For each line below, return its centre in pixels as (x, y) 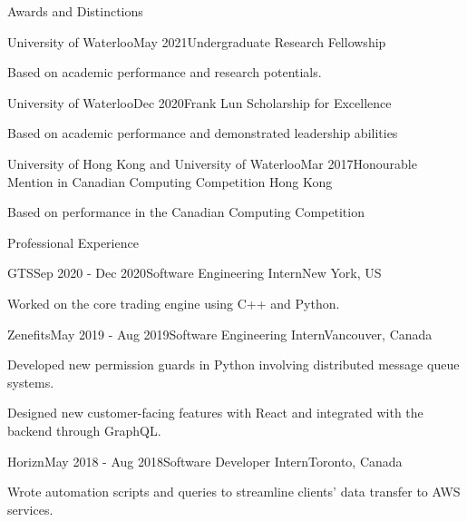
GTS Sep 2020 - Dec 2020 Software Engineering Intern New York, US (195, 273)
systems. (31, 382)
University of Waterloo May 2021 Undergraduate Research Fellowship (197, 41)
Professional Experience (73, 242)
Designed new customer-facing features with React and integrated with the (215, 413)
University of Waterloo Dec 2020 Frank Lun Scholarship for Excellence (199, 102)
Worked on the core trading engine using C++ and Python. (174, 303)
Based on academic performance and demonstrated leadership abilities (203, 133)
